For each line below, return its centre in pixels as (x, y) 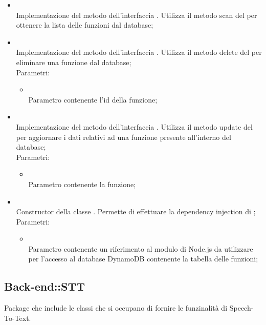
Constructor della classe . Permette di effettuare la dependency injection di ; (136, 211)
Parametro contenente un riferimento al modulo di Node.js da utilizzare (141, 248)
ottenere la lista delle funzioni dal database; (85, 25)
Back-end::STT (45, 286)
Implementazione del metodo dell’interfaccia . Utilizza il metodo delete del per (139, 52)
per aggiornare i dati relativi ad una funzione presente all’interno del (124, 137)
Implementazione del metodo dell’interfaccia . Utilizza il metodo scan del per (137, 15)
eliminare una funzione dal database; (74, 62)
